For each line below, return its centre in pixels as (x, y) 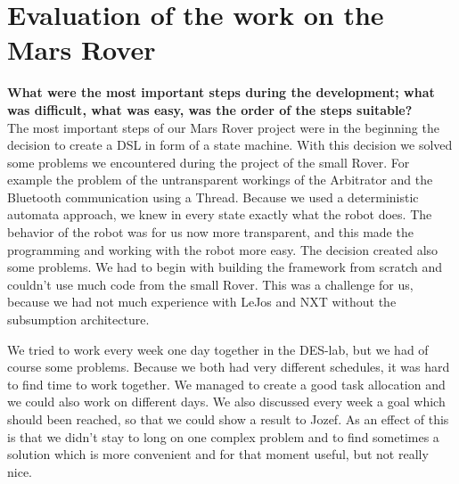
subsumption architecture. (78, 320)
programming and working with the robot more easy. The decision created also (223, 249)
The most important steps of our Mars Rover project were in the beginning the (223, 127)
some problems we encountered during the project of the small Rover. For (209, 162)
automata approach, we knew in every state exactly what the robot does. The (220, 214)
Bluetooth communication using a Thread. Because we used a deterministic (213, 197)
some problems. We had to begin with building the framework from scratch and (225, 267)
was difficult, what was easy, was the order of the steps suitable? (210, 109)
